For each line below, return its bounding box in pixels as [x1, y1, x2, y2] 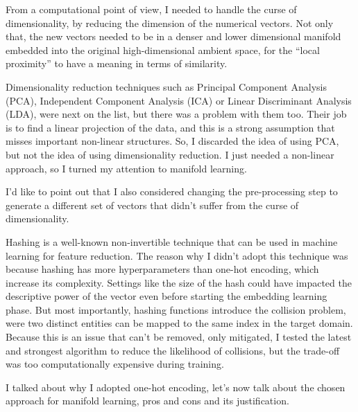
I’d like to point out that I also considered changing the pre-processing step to [6, 184, 338, 199]
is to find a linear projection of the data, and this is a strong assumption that [6, 120, 335, 134]
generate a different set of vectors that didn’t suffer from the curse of [6, 197, 299, 212]
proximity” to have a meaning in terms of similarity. [6, 56, 228, 71]
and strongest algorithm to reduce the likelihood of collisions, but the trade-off [6, 343, 340, 357]
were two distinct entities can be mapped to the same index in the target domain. [6, 316, 353, 330]
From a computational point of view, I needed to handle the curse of [6, 2, 297, 16]
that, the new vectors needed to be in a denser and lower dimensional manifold [6, 29, 341, 44]
